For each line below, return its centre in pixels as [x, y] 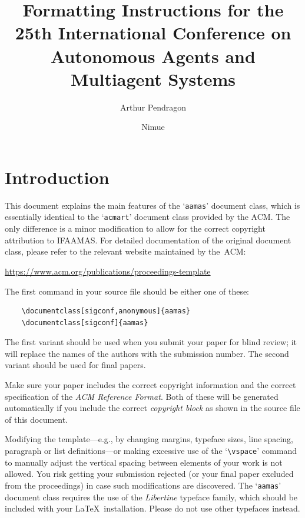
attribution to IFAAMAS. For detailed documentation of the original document [148, 240]
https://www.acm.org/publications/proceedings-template [108, 271]
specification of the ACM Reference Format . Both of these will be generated [142, 396]
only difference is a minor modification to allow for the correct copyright [135, 228]
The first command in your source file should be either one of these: [127, 291]
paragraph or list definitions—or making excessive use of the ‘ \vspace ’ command [151, 451]
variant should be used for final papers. [75, 365]
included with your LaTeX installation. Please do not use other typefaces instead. [152, 508]
